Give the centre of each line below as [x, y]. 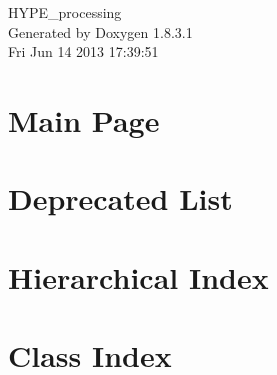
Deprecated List [120, 198]
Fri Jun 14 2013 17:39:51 [83, 51]
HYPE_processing [65, 12]
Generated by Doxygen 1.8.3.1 [100, 31]
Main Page [84, 119]
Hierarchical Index [138, 276]
